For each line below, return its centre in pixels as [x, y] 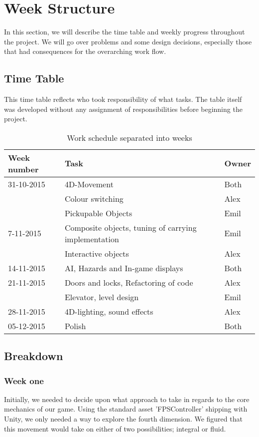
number [23, 169]
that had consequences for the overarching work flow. [85, 51]
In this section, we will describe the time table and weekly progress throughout [125, 32]
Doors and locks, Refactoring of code [129, 282]
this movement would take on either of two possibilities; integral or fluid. [115, 428]
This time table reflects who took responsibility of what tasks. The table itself [123, 99]
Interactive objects [97, 253]
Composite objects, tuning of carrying [130, 227]
